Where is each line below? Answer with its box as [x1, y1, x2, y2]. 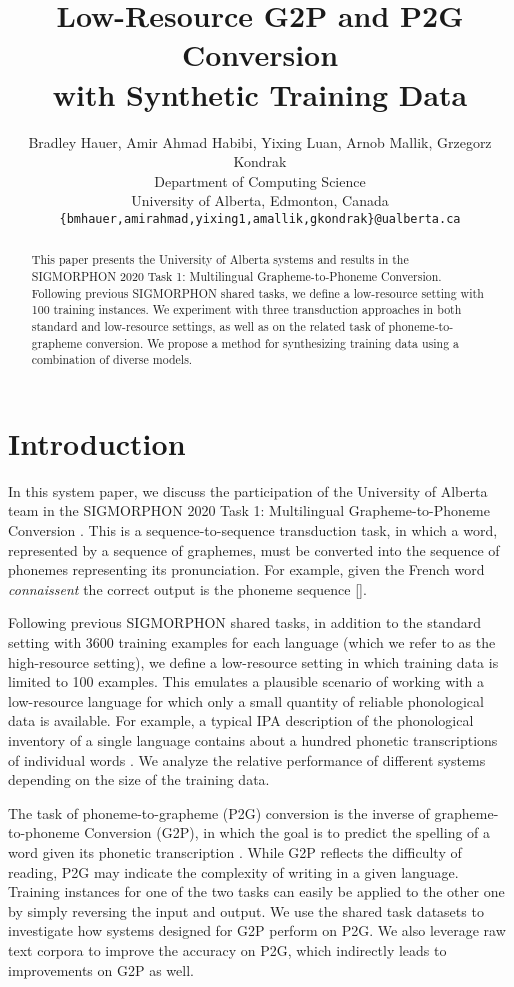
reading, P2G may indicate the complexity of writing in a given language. [8, 861, 459, 882]
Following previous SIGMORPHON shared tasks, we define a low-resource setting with [31, 284, 484, 301]
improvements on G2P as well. [8, 959, 194, 980]
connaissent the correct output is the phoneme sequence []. [8, 578, 367, 599]
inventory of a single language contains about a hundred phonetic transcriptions [8, 729, 498, 750]
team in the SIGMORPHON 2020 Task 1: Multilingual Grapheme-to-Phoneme [8, 500, 490, 521]
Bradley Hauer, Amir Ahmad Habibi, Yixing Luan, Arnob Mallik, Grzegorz [28, 131, 492, 152]
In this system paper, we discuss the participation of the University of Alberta [8, 480, 488, 501]
